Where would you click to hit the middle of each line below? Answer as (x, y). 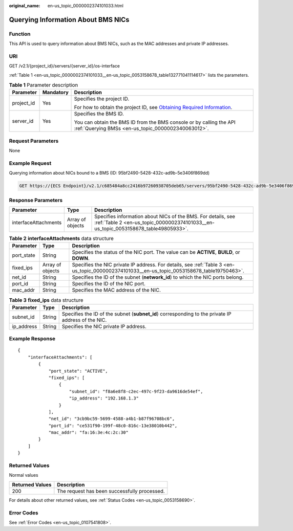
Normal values (24, 475)
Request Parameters (34, 141)
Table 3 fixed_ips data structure (46, 300)
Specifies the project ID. (102, 99)
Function (20, 34)
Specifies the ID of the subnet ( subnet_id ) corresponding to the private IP (146, 314)
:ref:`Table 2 (108, 222)
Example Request (30, 163)
